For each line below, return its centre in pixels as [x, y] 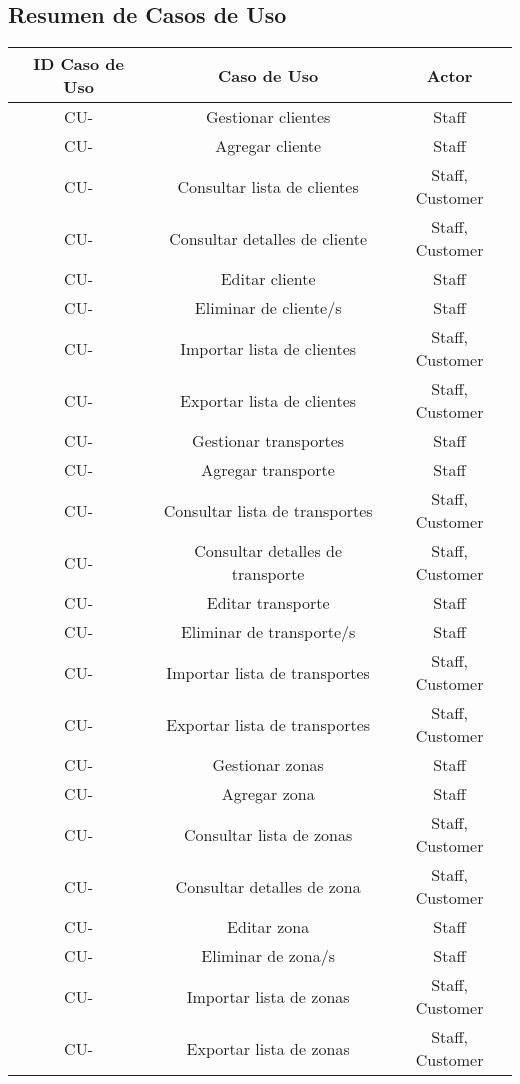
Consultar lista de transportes [268, 510]
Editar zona [268, 927]
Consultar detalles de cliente [268, 238]
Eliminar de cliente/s [268, 308]
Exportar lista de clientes [268, 400]
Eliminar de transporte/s [268, 632]
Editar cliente [268, 279]
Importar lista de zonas [268, 996]
